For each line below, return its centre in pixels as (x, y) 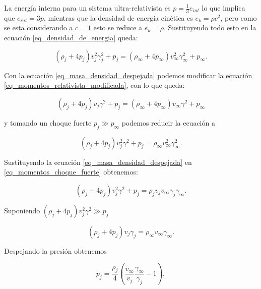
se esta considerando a (39, 27)
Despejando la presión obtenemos (55, 250)
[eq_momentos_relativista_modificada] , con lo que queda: (94, 85)
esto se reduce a (118, 27)
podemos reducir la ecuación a (168, 122)
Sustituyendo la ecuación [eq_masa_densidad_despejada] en (98, 162)
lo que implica (223, 8)
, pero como (239, 17)
